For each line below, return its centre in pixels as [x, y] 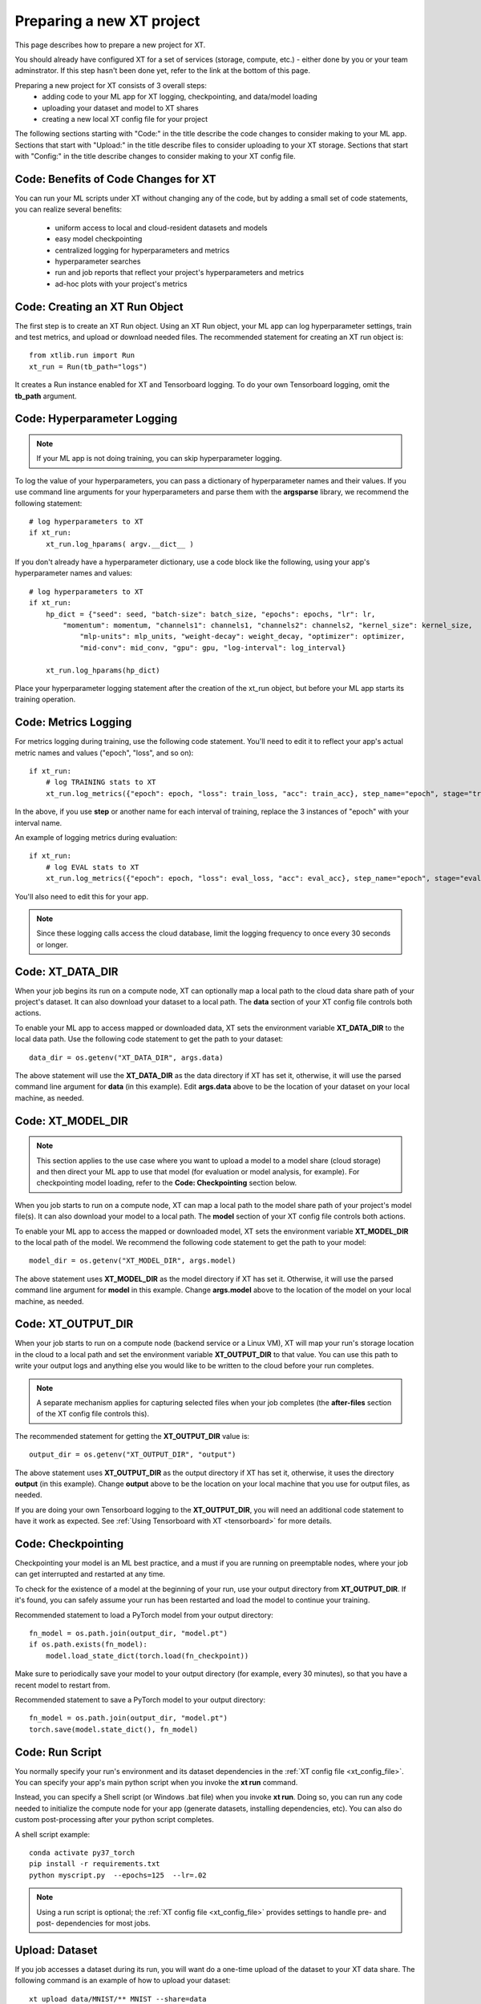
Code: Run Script [58, 1752]
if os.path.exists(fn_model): [89, 1644]
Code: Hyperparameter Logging [96, 419]
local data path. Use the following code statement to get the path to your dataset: [149, 1039]
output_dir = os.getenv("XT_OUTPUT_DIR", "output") [133, 1455]
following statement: [49, 503]
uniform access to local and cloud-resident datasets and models [161, 228]
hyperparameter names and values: [73, 573]
